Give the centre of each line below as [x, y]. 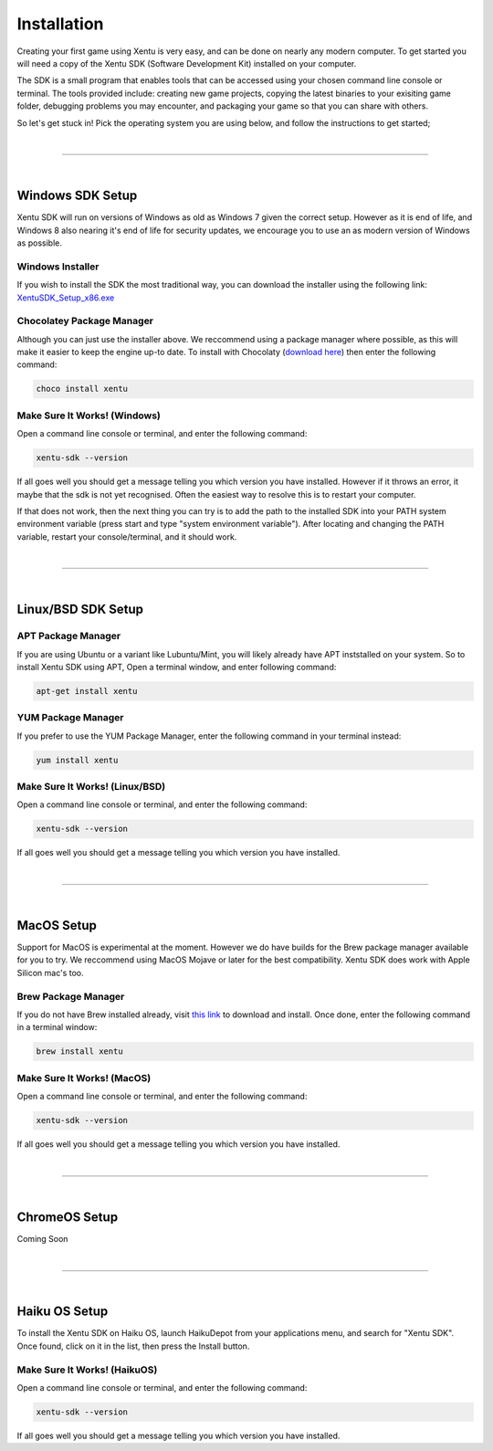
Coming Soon [42, 1238]
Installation [60, 24]
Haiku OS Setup [63, 1312]
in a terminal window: [57, 1027]
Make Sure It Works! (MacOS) [84, 1078]
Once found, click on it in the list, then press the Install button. [133, 1346]
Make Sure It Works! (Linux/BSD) [91, 787]
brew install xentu [79, 1051]
